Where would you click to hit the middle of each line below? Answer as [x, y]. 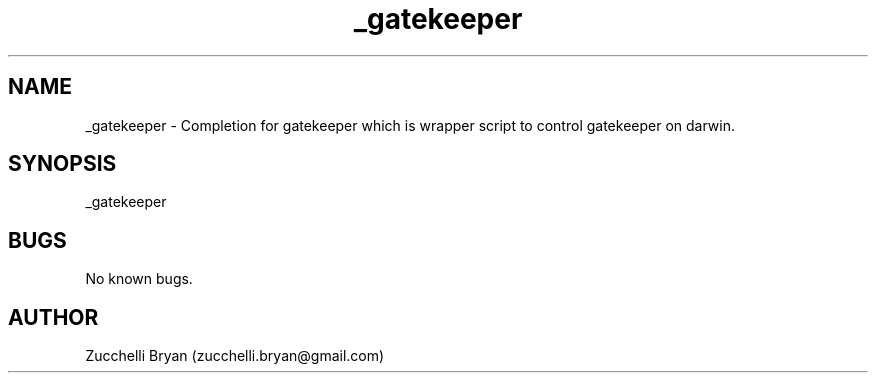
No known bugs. [139, 279]
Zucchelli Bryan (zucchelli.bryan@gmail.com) [235, 356]
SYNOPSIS [62, 164]
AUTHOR [53, 317]
